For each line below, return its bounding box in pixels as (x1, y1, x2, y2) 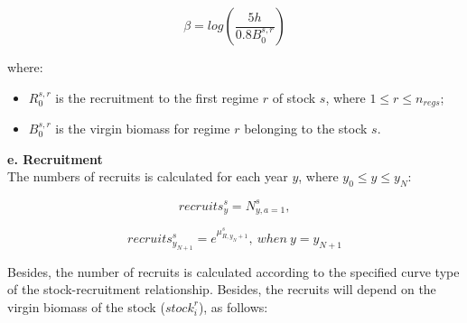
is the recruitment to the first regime (55, 88, 258, 106)
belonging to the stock (244, 119, 368, 138)
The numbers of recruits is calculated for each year (7, 167, 288, 186)
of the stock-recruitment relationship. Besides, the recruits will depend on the (7, 280, 436, 299)
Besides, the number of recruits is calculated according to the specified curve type (7, 262, 460, 281)
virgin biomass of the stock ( (7, 297, 165, 316)
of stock (272, 88, 316, 106)
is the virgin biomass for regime (55, 119, 230, 138)
